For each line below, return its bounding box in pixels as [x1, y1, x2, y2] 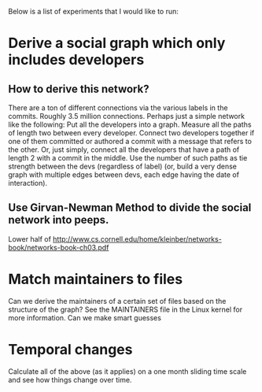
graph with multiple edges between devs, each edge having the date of [8, 170, 240, 179]
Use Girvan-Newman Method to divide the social [8, 201, 252, 215]
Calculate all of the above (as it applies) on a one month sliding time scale [8, 366, 247, 376]
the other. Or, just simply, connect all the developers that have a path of [8, 145, 240, 154]
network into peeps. [8, 213, 109, 227]
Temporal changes [8, 340, 133, 358]
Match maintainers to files [8, 271, 183, 288]
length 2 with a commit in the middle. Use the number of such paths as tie [8, 153, 248, 162]
